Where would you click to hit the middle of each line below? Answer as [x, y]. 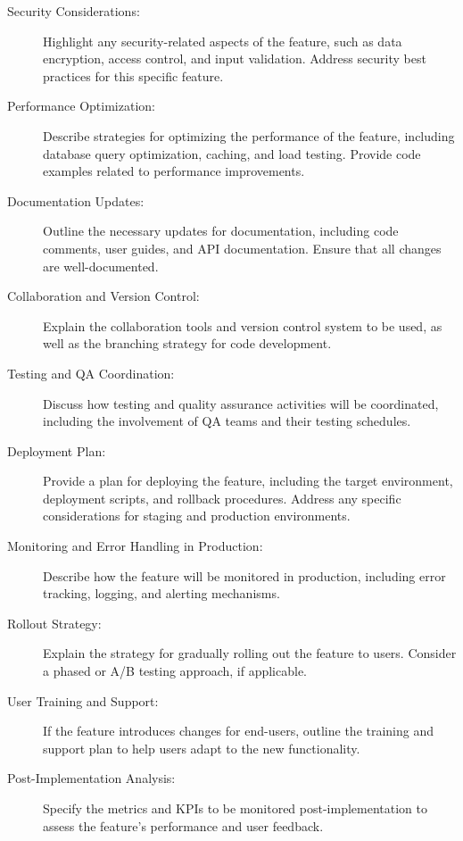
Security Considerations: [74, 11]
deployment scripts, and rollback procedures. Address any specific [222, 498]
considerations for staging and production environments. [197, 516]
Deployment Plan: [57, 450]
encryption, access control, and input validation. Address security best [235, 58]
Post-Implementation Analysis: [91, 778]
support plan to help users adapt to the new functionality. [202, 748]
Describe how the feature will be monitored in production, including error [244, 575]
